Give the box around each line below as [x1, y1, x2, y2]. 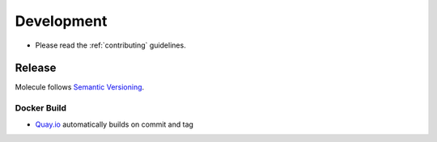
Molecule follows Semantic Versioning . [15, 82, 145, 92]
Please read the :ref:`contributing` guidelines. [35, 40, 186, 50]
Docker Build [15, 102, 67, 114]
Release [15, 61, 57, 75]
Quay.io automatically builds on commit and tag [35, 119, 194, 129]
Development [15, 12, 108, 30]
